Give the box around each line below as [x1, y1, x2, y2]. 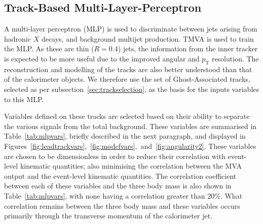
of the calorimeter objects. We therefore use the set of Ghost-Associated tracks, [4, 74, 250, 84]
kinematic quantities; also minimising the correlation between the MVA [20, 161, 242, 171]
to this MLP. [4, 93, 44, 104]
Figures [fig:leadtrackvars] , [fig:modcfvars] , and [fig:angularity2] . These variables [4, 140, 256, 151]
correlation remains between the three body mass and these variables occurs [4, 200, 240, 211]
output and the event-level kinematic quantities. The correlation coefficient [4, 170, 237, 181]
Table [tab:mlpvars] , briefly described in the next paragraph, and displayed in [4, 131, 246, 141]
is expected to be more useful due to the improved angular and [4, 53, 200, 63]
